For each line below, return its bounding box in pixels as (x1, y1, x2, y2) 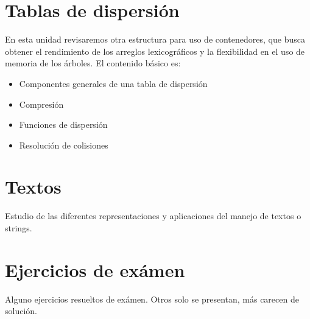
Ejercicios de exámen (5, 257, 185, 282)
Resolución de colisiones (19, 138, 108, 151)
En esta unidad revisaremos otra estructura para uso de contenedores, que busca (5, 33, 305, 46)
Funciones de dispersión (19, 118, 108, 131)
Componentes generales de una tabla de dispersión (19, 77, 208, 89)
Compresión (19, 97, 64, 110)
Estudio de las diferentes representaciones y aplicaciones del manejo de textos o (5, 209, 301, 222)
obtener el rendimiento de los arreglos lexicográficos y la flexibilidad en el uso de (5, 44, 305, 57)
